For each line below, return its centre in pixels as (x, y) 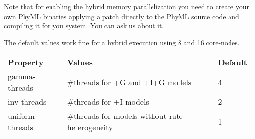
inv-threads (27, 102)
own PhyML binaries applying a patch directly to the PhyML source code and (122, 16)
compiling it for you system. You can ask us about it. (84, 26)
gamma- (22, 76)
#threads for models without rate (125, 116)
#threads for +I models (108, 102)
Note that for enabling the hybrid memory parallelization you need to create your (127, 6)
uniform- (23, 116)
